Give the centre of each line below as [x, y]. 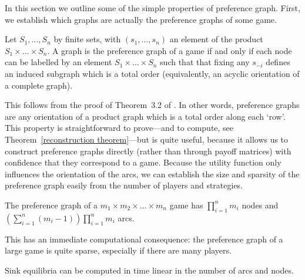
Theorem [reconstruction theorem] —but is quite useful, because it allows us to [147, 139]
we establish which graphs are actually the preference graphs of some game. [141, 19]
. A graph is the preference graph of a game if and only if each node [170, 50]
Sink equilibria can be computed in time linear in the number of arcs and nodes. [149, 270]
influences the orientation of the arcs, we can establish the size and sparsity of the [152, 173]
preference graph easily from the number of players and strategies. [124, 185]
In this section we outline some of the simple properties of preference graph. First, [152, 8]
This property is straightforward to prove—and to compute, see [119, 128]
